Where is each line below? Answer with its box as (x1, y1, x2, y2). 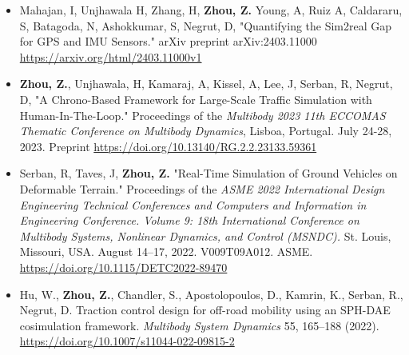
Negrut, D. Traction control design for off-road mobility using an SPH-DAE (19, 301, 391, 318)
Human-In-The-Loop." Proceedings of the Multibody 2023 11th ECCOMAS (19, 106, 386, 123)
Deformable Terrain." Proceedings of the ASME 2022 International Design (19, 180, 385, 197)
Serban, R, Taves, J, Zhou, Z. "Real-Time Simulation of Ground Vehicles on (19, 165, 398, 181)
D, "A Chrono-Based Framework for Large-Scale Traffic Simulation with (19, 90, 372, 107)
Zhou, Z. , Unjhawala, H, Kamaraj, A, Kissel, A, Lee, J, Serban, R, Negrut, (19, 75, 393, 92)
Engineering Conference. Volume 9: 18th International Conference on (19, 212, 359, 229)
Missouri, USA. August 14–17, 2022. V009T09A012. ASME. (19, 243, 313, 260)
